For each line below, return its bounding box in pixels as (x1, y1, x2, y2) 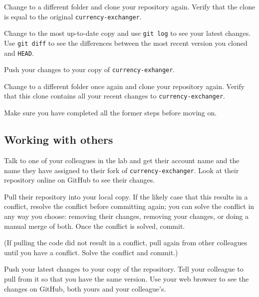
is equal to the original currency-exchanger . (4, 11, 142, 21)
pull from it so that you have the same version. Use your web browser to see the (4, 273, 249, 284)
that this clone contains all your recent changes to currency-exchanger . (4, 91, 225, 101)
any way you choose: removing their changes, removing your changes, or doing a (4, 210, 249, 221)
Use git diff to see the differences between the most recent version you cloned (4, 37, 248, 48)
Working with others (4, 132, 113, 147)
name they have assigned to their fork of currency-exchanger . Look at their (4, 165, 239, 175)
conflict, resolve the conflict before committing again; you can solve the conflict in (4, 201, 255, 211)
